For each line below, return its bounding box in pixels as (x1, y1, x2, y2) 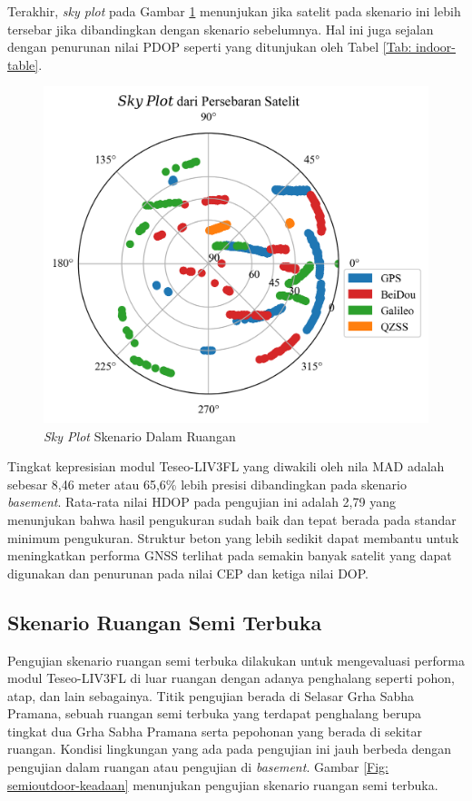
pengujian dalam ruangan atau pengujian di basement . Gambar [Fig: (7, 757, 388, 776)
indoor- (416, 37, 457, 56)
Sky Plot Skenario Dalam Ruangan (44, 426, 236, 445)
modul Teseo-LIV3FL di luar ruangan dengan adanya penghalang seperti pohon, (7, 668, 455, 687)
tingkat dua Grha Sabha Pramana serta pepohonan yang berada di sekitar (7, 721, 422, 740)
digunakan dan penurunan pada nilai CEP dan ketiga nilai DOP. (7, 563, 369, 582)
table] (7, 54, 39, 74)
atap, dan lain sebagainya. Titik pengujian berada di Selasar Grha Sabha (7, 686, 415, 705)
